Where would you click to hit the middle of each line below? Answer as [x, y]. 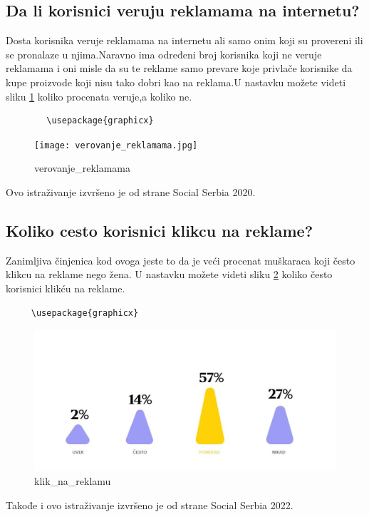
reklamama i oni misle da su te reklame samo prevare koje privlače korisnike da [179, 68]
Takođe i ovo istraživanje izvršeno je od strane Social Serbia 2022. [150, 505]
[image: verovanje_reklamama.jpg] [116, 145]
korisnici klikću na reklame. [66, 288]
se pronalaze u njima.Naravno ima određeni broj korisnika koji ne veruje [164, 54]
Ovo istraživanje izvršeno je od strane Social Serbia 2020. [131, 192]
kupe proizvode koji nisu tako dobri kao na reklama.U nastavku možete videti [176, 82]
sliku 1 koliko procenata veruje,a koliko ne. [99, 96]
